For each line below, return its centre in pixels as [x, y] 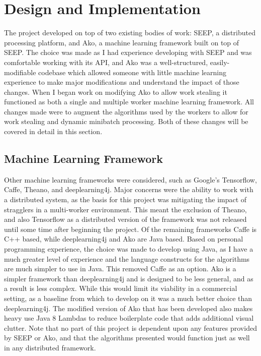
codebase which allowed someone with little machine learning [132, 72]
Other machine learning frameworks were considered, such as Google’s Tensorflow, [130, 179]
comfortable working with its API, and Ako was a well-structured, [106, 62]
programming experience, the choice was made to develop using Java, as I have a [129, 249]
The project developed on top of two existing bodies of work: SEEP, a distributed [130, 33]
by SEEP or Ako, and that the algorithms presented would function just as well [127, 338]
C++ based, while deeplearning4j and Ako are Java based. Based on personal [124, 239]
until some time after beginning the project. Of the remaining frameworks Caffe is [130, 229]
